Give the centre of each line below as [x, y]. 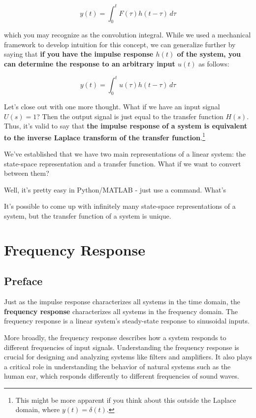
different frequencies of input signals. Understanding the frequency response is [122, 347]
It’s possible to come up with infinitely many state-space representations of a [120, 206]
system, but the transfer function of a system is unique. [88, 215]
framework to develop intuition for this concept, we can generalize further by [120, 44]
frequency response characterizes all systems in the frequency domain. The [121, 311]
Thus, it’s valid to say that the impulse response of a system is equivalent [126, 126]
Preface [23, 281]
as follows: [214, 64]
